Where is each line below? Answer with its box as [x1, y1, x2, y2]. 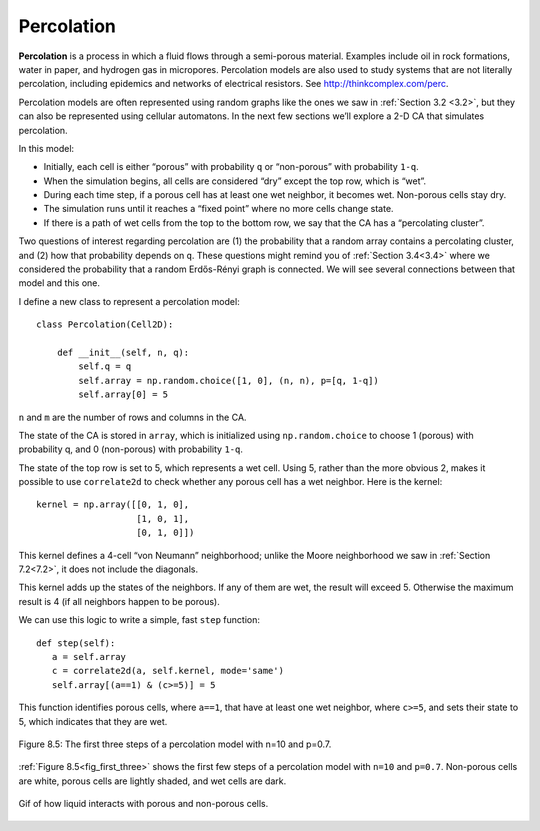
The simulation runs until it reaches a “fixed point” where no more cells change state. [43, 203, 394, 215]
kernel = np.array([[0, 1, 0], [36, 499, 190, 510]
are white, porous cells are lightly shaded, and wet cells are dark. [18, 775, 287, 787]
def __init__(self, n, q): [56, 346, 190, 358]
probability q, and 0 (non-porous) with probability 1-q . [18, 443, 244, 455]
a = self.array [51, 651, 127, 662]
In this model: [18, 142, 75, 154]
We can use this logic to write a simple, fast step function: [18, 614, 260, 626]
